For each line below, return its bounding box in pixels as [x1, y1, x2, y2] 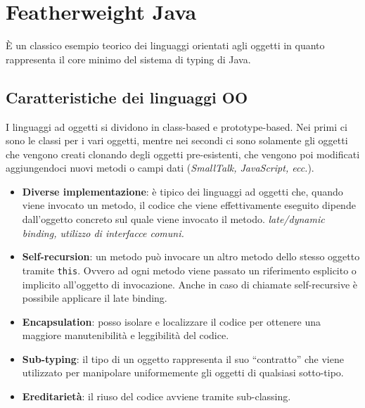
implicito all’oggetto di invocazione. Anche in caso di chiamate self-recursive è [22, 276, 358, 291]
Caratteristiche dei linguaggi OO [6, 86, 248, 108]
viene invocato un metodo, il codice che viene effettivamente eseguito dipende [22, 198, 356, 212]
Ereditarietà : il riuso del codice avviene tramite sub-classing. [22, 389, 291, 404]
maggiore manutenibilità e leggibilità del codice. [22, 328, 229, 343]
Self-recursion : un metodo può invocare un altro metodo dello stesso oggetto [22, 249, 360, 264]
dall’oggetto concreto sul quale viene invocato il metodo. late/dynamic [22, 212, 325, 227]
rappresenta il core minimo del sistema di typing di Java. [6, 51, 251, 66]
